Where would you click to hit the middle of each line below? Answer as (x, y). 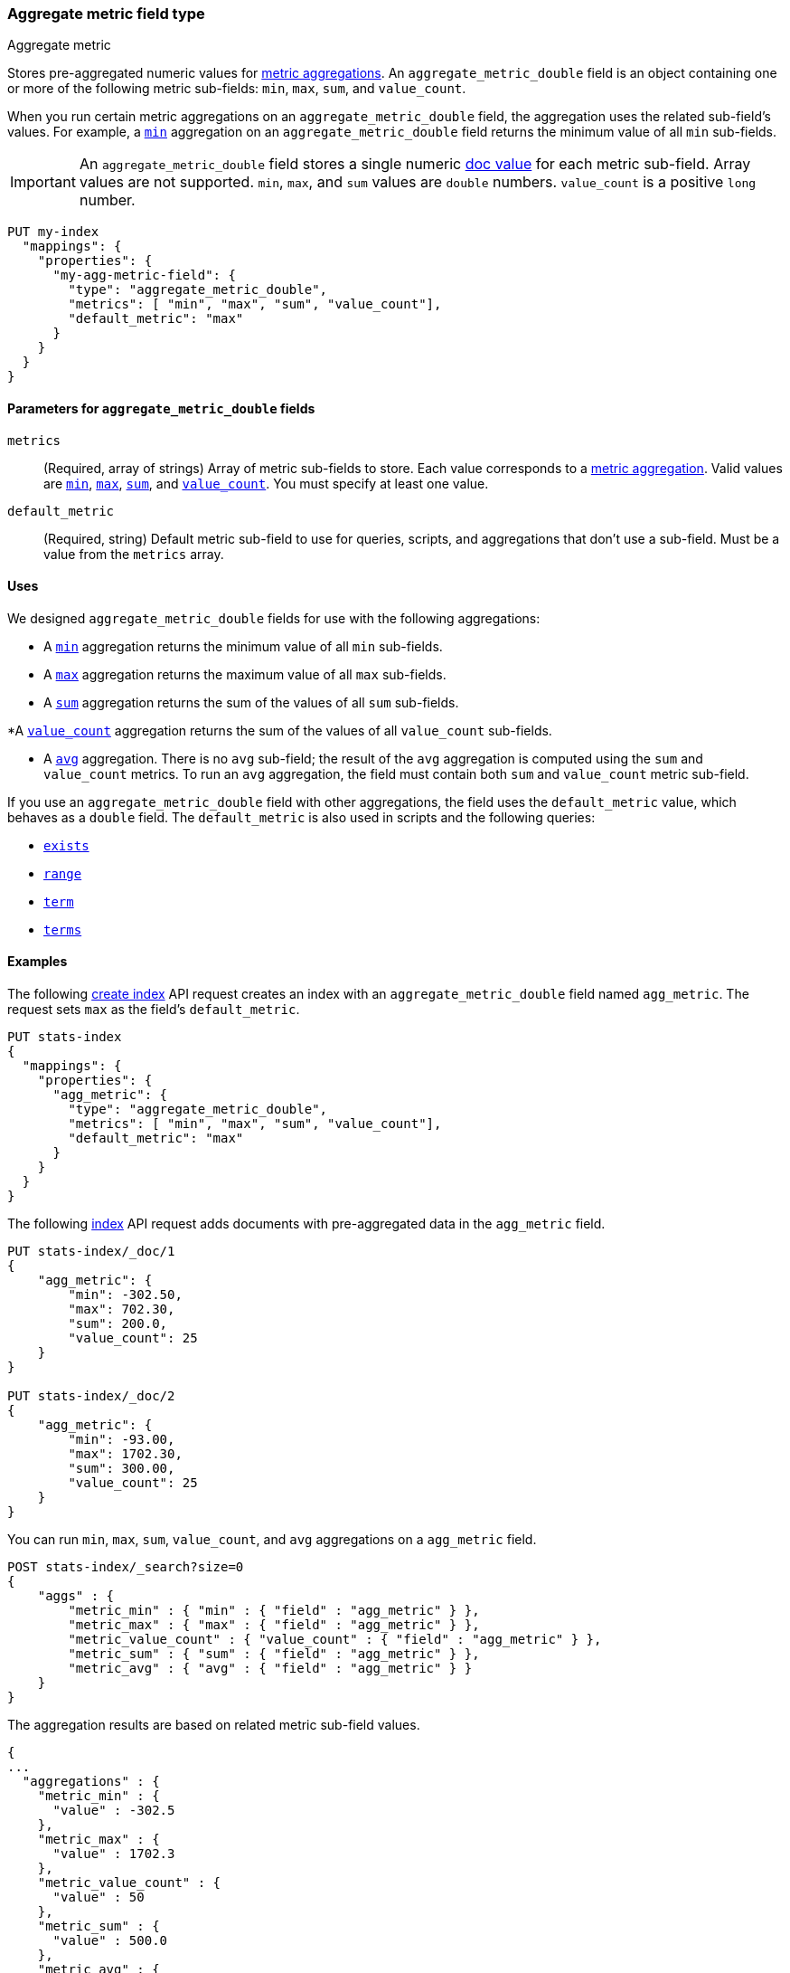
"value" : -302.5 (114, 1811)
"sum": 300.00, (122, 1469)
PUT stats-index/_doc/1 (91, 1252)
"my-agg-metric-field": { (144, 275)
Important (43, 182)
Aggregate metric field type (106, 14)
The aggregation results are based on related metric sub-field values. (214, 1725)
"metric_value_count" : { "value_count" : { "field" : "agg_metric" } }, (335, 1640)
